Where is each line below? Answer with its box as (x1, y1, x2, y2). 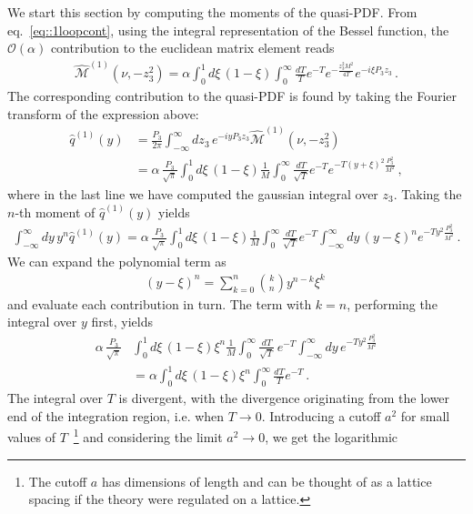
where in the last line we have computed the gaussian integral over (7, 184, 378, 203)
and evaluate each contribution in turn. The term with (7, 294, 312, 313)
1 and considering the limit (73, 425, 223, 447)
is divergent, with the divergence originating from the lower (118, 388, 450, 408)
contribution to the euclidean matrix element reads (50, 38, 335, 57)
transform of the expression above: (7, 104, 199, 123)
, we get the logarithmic (265, 428, 398, 447)
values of (7, 428, 55, 447)
